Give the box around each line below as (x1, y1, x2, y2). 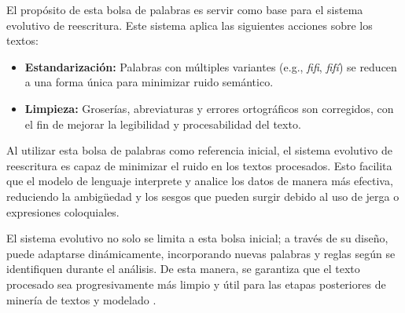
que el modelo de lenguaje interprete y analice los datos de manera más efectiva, (6, 173, 393, 189)
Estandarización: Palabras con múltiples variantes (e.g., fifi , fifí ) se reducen (24, 58, 397, 75)
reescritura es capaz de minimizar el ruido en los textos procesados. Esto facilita (6, 157, 392, 173)
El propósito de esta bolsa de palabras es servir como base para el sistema (6, 2, 363, 17)
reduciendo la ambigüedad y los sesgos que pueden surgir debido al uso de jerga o (6, 187, 399, 204)
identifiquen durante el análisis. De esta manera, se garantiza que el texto (6, 260, 360, 277)
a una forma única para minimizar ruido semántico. (24, 74, 274, 90)
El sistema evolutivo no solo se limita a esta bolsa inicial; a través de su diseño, (6, 230, 388, 246)
